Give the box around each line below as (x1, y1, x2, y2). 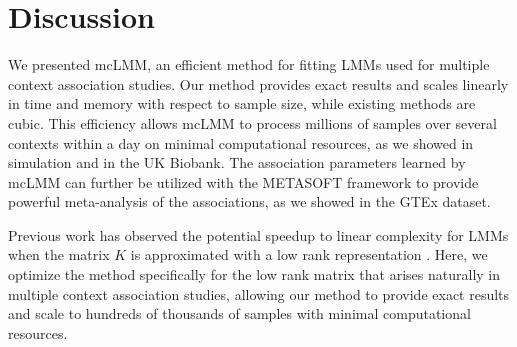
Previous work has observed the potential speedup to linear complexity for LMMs (8, 224, 509, 245)
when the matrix (8, 244, 110, 265)
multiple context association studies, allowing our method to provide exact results (8, 283, 510, 304)
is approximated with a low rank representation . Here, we (130, 244, 488, 265)
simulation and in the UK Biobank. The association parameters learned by (8, 152, 466, 173)
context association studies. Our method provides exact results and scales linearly (8, 73, 509, 94)
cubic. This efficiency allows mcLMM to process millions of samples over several (8, 112, 497, 133)
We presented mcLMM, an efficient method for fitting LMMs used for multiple (8, 54, 490, 75)
